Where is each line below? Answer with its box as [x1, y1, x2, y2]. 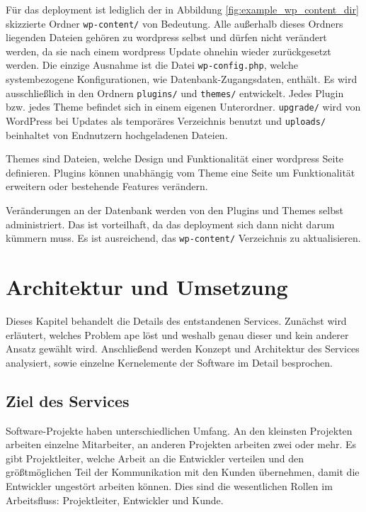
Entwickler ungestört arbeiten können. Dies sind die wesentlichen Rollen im [6, 478, 333, 493]
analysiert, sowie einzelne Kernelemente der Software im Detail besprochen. [6, 355, 333, 369]
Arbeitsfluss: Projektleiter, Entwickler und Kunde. [6, 492, 224, 507]
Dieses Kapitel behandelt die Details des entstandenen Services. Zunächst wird [6, 313, 347, 328]
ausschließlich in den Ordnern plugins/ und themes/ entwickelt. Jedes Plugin [6, 85, 344, 100]
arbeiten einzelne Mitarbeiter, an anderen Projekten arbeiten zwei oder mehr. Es [6, 437, 357, 452]
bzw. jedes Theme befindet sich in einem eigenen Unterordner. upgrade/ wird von [6, 99, 361, 114]
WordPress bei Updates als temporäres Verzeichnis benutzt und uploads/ [6, 113, 326, 128]
